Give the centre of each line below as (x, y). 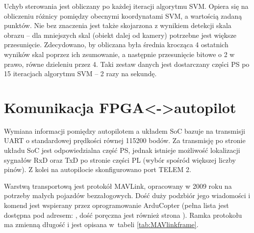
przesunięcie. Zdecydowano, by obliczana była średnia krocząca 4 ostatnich (116, 44)
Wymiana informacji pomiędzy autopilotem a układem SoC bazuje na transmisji (125, 131)
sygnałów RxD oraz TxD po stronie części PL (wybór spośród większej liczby (120, 160)
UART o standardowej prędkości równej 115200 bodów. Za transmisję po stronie (125, 140)
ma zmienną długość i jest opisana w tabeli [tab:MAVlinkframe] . (101, 224)
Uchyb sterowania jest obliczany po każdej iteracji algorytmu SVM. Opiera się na (126, 6)
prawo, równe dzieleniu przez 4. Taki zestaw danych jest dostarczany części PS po (127, 64)
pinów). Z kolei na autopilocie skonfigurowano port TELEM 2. (98, 169)
